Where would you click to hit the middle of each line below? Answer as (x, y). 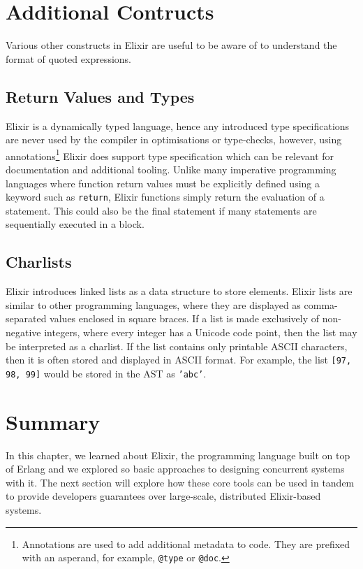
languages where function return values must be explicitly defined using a (163, 183)
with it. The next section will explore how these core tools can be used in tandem (180, 482)
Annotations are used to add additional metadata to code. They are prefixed (186, 543)
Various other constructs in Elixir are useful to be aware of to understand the (171, 45)
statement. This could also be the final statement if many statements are (161, 210)
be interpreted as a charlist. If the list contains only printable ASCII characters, (177, 346)
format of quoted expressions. (68, 58)
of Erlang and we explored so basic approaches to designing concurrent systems (175, 469)
